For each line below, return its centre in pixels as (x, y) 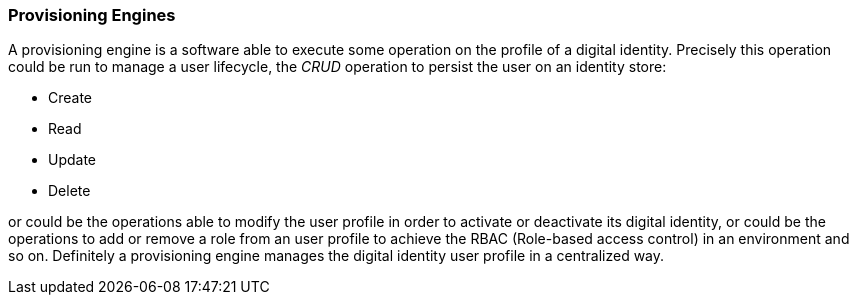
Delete (69, 191)
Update (72, 160)
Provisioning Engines (92, 15)
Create (70, 98)
